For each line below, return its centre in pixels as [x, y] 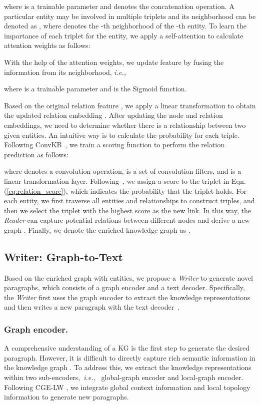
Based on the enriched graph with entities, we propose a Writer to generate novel [129, 277]
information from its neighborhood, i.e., [65, 72]
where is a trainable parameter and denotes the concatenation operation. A [119, 6]
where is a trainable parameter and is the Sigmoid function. [95, 89]
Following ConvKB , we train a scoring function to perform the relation [114, 145]
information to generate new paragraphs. [66, 397]
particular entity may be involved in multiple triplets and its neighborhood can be [130, 16]
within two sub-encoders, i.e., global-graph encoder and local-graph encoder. [124, 377]
